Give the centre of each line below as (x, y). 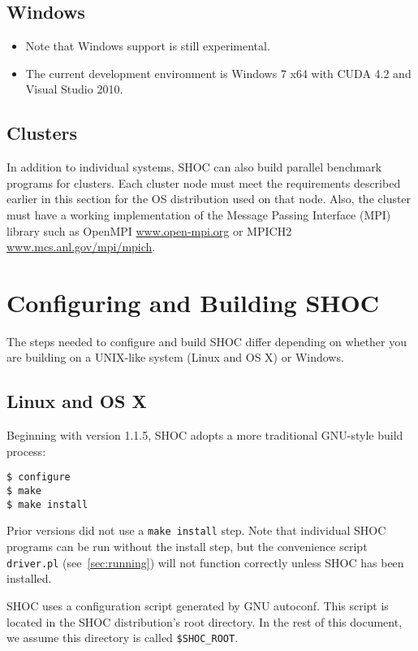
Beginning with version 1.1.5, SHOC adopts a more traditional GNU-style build (205, 435)
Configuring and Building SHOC (193, 302)
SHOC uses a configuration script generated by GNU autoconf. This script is (198, 605)
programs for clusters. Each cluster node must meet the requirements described (204, 182)
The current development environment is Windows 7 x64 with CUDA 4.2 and (218, 73)
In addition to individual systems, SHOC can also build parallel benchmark (194, 167)
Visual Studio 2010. (74, 89)
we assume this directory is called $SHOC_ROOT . (123, 638)
